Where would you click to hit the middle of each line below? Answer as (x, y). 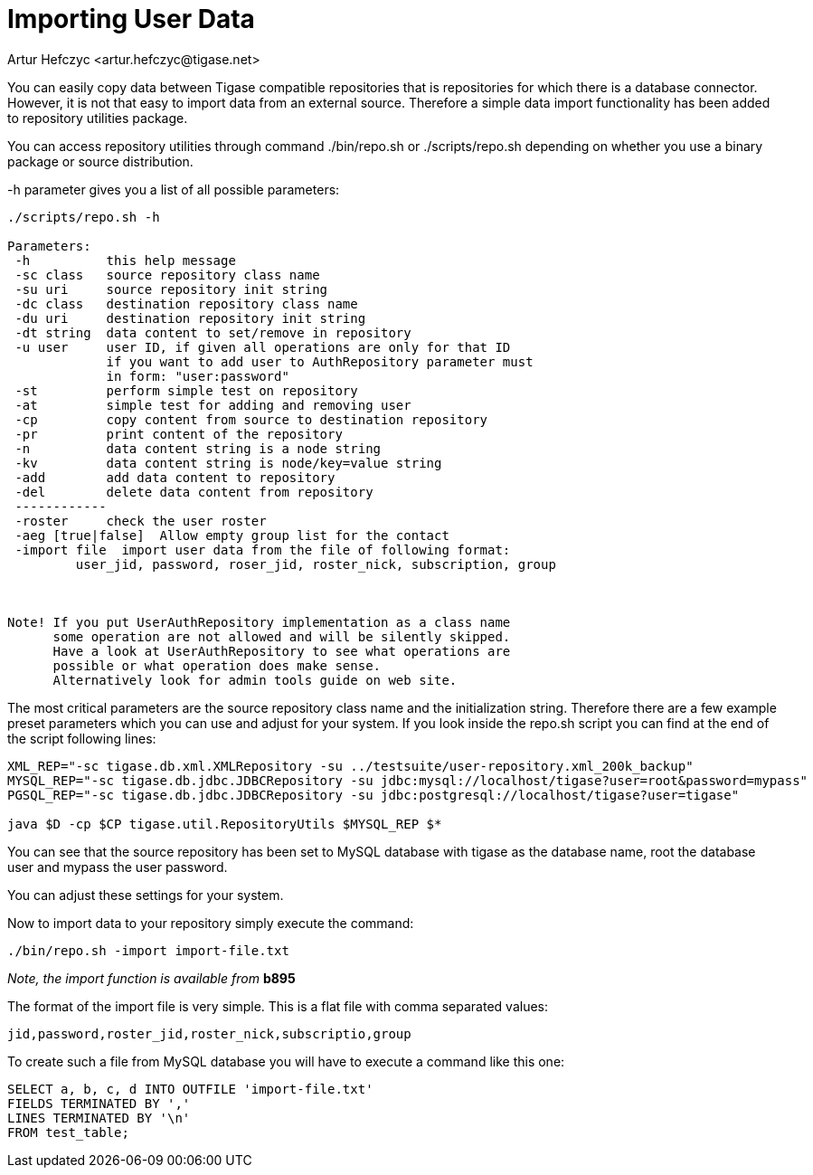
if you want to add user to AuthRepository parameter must (320, 361)
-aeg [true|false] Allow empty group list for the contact (232, 535)
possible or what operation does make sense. (217, 665)
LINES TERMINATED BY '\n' (99, 1118)
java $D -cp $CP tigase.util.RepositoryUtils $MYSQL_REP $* (225, 824)
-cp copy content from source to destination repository (251, 419)
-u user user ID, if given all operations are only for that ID (263, 347)
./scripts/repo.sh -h (84, 217)
